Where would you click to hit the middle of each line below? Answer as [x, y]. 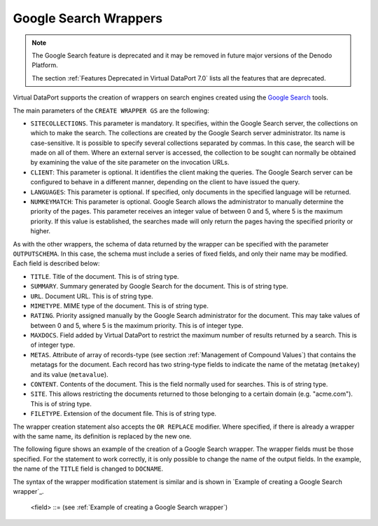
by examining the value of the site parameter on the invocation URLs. [130, 162]
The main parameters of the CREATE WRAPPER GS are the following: [111, 110]
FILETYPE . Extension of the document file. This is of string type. [124, 414]
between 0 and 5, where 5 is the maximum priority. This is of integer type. [137, 325]
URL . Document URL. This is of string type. [92, 296]
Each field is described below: [56, 263]
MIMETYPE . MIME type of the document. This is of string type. [120, 305]
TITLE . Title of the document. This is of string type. [105, 276]
